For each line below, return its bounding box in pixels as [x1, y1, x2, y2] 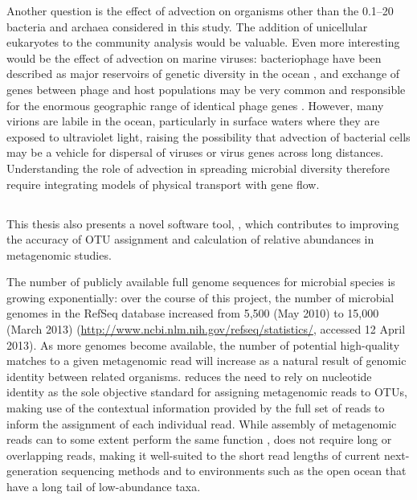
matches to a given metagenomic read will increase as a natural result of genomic [6, 352, 407, 369]
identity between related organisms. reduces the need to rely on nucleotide [6, 367, 372, 384]
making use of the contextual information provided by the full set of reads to [6, 400, 385, 416]
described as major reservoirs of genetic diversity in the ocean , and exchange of [6, 65, 400, 82]
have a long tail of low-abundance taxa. [6, 478, 201, 495]
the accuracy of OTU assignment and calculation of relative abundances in [6, 231, 374, 248]
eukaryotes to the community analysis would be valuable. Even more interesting [6, 34, 400, 51]
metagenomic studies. [6, 246, 112, 263]
